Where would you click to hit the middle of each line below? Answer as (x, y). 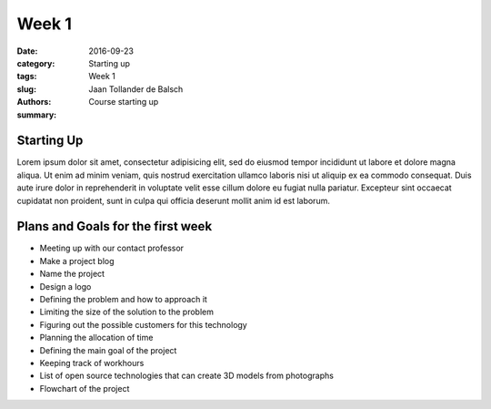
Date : (27, 51)
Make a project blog (77, 261)
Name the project (72, 274)
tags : (27, 77)
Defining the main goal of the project (108, 350)
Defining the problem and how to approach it (124, 300)
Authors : (34, 102)
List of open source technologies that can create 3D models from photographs (186, 376)
